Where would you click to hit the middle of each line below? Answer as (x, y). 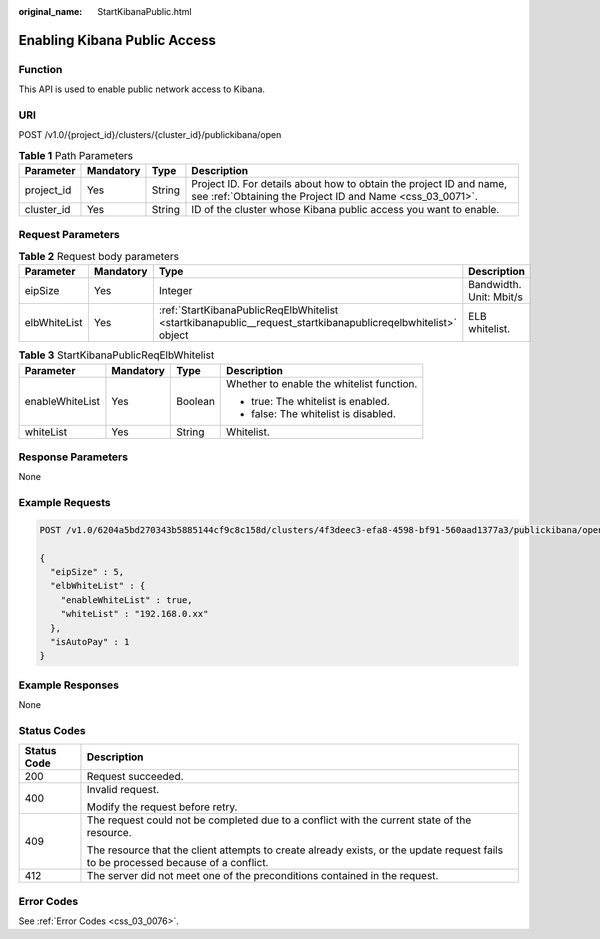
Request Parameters (69, 235)
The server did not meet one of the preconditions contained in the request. (262, 876)
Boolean (195, 401)
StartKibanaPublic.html (144, 11)
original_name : (50, 11)
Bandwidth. (495, 285)
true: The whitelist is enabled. (320, 401)
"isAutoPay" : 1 (90, 641)
